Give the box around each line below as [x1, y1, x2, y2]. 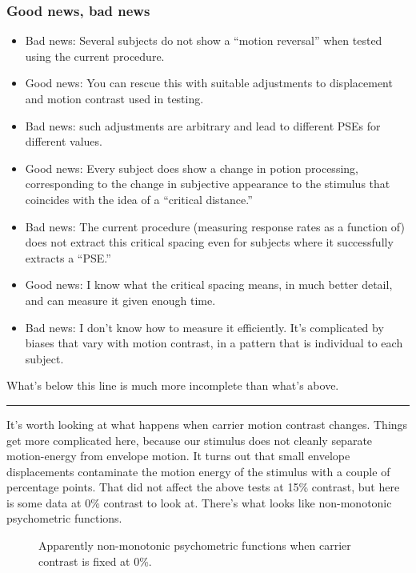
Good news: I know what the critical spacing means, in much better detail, [25, 276, 393, 293]
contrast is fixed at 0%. [38, 552, 152, 569]
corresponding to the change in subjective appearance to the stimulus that [25, 175, 390, 192]
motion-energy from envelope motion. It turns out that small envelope [6, 447, 350, 464]
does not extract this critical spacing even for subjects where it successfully [25, 234, 394, 250]
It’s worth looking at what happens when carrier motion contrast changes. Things [6, 415, 408, 432]
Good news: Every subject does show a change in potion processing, [25, 159, 358, 176]
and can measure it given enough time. [25, 291, 216, 308]
